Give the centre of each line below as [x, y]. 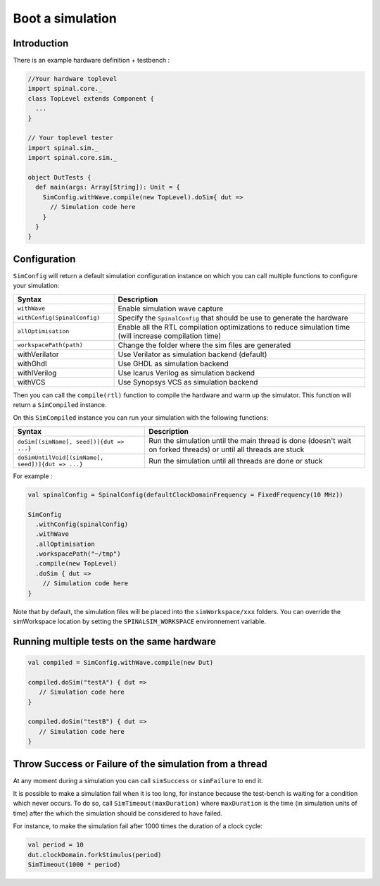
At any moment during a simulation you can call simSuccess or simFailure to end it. [138, 780]
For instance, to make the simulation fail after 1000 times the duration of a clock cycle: [138, 826]
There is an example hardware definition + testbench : [91, 61]
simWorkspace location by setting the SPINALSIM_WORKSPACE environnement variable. [140, 622]
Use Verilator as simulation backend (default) [192, 354]
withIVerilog [37, 373]
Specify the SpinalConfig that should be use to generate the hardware [233, 318]
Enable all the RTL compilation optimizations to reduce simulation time [234, 327]
